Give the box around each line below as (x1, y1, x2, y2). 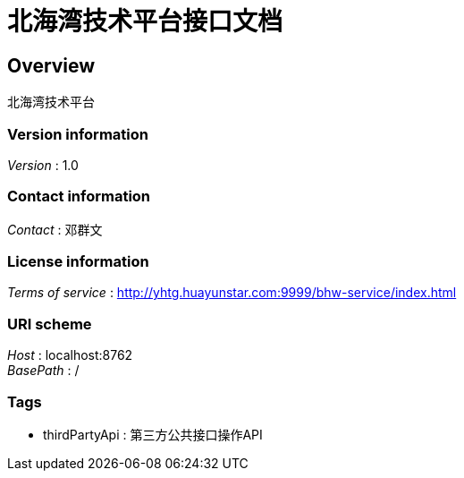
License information (7, 252, 149, 271)
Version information (7, 124, 148, 143)
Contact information (7, 187, 151, 206)
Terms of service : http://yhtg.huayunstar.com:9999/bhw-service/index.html (7, 285, 457, 301)
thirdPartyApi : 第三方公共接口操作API (43, 426, 263, 442)
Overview (7, 54, 96, 77)
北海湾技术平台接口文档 (7, 6, 283, 37)
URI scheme (7, 314, 92, 333)
